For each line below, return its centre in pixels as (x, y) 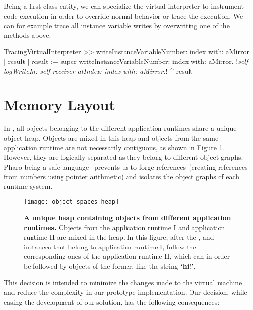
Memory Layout (60, 105)
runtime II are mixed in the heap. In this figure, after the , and (119, 237)
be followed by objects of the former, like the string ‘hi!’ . (110, 266)
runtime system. (28, 186)
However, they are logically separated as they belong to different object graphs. (124, 157)
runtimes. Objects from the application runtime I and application (125, 227)
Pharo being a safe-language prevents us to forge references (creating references (126, 167)
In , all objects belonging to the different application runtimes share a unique (120, 128)
